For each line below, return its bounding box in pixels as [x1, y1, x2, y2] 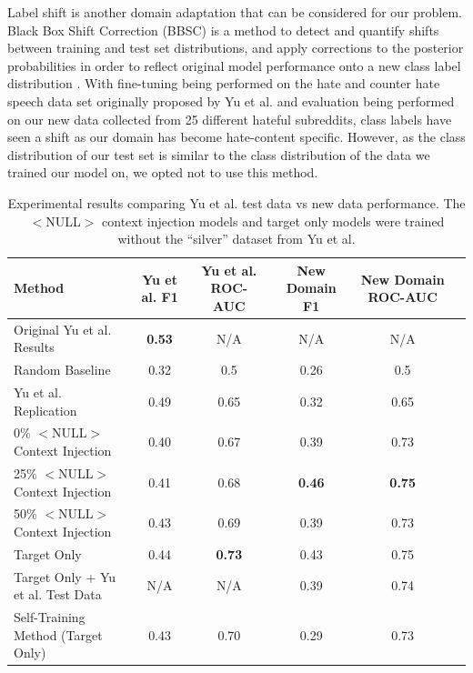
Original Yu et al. [14, 319, 112, 338]
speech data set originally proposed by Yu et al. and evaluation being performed [7, 91, 455, 110]
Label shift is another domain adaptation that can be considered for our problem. [7, 3, 463, 21]
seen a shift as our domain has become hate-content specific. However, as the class [7, 127, 466, 146]
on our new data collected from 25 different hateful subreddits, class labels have [7, 109, 452, 128]
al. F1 [141, 287, 178, 306]
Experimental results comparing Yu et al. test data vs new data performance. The [7, 193, 466, 212]
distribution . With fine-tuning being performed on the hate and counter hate [7, 74, 440, 93]
